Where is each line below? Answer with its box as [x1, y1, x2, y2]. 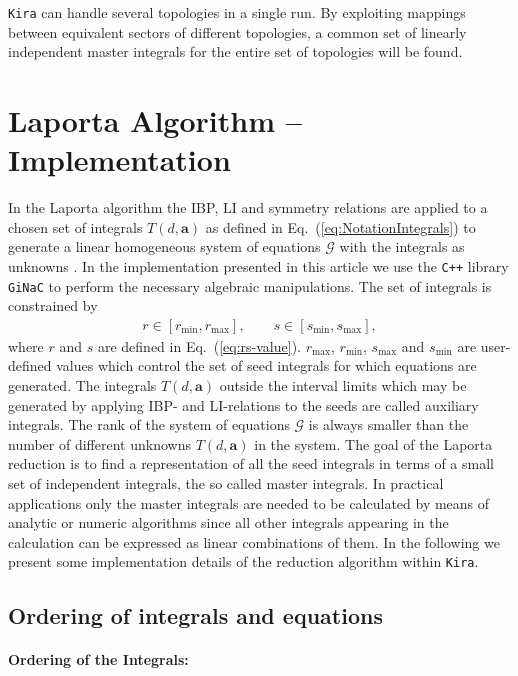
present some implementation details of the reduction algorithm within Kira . [8, 551, 479, 572]
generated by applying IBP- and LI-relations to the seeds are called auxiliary [8, 394, 479, 415]
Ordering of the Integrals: [8, 649, 189, 670]
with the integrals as [339, 236, 465, 257]
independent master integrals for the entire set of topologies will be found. [8, 41, 463, 62]
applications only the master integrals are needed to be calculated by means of [8, 492, 490, 513]
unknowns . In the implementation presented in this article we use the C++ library [8, 255, 509, 276]
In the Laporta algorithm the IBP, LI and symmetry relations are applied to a [8, 197, 488, 218]
